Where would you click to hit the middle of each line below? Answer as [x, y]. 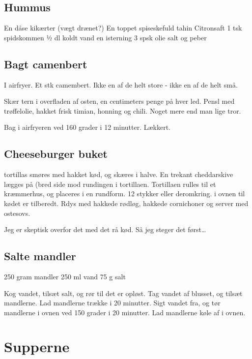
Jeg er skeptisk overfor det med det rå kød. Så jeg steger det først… [105, 229]
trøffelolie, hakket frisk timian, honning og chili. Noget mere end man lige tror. [123, 110]
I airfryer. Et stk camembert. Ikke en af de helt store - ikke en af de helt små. [121, 84]
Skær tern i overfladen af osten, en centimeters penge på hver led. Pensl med [119, 101]
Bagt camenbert [46, 64]
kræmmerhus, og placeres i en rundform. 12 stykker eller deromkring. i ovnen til [125, 194]
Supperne [37, 346]
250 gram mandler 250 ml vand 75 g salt [65, 276]
